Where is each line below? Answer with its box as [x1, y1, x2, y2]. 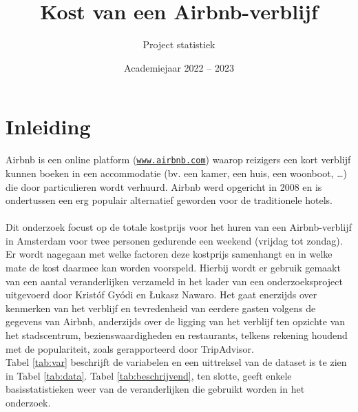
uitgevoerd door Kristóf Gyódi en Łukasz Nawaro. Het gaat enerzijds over [6, 287, 317, 302]
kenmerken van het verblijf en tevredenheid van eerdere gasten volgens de [6, 300, 316, 315]
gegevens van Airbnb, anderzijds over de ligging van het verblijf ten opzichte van [6, 314, 346, 329]
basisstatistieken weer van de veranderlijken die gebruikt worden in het [6, 382, 305, 396]
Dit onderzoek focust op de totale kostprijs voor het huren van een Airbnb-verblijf [6, 220, 352, 234]
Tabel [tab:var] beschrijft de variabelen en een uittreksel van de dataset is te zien [6, 355, 347, 369]
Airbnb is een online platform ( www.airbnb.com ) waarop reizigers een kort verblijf [6, 152, 351, 167]
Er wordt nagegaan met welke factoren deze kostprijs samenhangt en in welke [6, 247, 333, 261]
